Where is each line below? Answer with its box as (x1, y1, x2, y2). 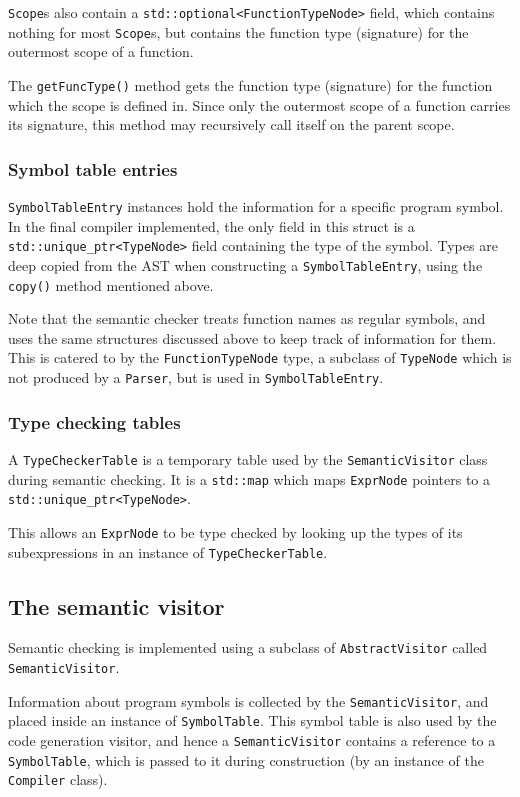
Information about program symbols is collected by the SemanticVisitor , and (8, 690, 489, 711)
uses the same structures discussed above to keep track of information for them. (8, 327, 497, 348)
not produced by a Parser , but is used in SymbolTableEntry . (8, 367, 384, 388)
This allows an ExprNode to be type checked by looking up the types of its (8, 521, 463, 542)
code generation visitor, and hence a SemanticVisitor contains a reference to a (8, 730, 496, 751)
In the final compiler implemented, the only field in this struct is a (8, 215, 415, 236)
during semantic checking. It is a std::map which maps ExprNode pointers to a (8, 468, 491, 489)
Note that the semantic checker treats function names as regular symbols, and (8, 308, 486, 329)
